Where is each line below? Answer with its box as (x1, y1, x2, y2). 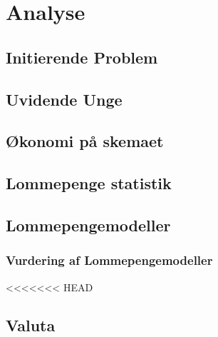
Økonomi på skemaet (6, 130, 164, 152)
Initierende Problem (6, 46, 158, 68)
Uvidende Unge (6, 88, 123, 110)
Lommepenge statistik (6, 172, 172, 194)
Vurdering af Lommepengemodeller (6, 251, 213, 269)
